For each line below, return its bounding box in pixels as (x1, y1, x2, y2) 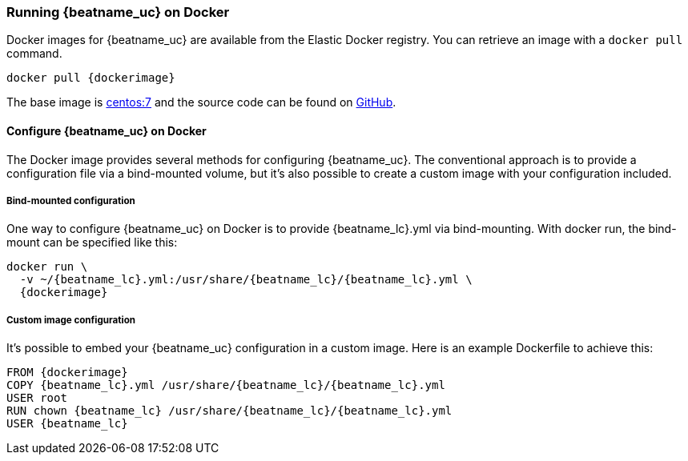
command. (6, 46, 62, 61)
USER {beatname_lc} (6, 417, 128, 431)
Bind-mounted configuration (6, 194, 135, 206)
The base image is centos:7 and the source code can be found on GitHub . (6, 95, 396, 110)
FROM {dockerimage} (6, 366, 128, 379)
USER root (6, 391, 67, 405)
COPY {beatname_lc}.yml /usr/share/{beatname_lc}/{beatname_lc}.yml (6, 379, 445, 392)
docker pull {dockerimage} (6, 71, 175, 85)
